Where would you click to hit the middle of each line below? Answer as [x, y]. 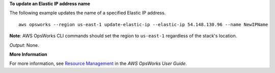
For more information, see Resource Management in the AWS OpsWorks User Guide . [98, 63]
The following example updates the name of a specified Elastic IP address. [88, 13]
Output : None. [24, 45]
